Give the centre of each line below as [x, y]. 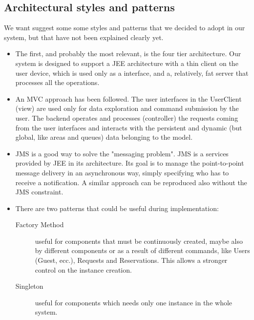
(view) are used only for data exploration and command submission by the [127, 108]
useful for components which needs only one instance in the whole [134, 302]
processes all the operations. [57, 82]
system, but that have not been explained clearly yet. [84, 37]
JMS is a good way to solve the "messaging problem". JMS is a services [122, 153]
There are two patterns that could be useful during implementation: [117, 208]
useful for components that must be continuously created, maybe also [139, 241]
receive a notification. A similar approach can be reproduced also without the [131, 182]
